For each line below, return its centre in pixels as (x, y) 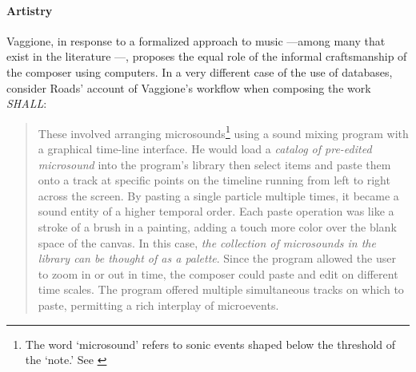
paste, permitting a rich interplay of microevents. (158, 305)
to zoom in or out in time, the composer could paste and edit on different (218, 273)
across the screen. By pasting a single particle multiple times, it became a (218, 195)
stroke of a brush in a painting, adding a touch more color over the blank (217, 226)
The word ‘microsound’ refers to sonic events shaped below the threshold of (210, 344)
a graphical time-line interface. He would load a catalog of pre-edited (205, 149)
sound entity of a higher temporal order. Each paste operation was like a (216, 211)
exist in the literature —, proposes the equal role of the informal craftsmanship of (207, 56)
